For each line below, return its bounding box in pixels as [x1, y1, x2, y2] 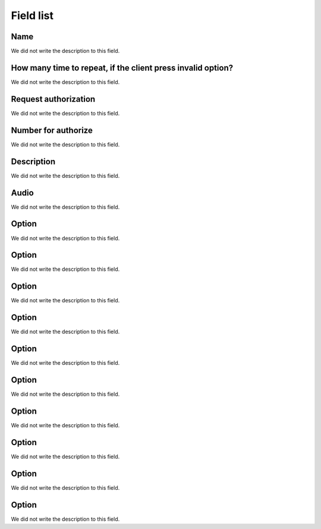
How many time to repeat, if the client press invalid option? [11, 62, 234, 73]
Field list [11, 9, 53, 22]
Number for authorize [11, 125, 93, 135]
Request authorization [11, 94, 96, 104]
